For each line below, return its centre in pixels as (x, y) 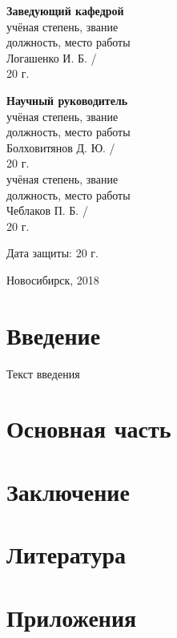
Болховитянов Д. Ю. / (61, 147)
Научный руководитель (67, 100)
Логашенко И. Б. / (52, 57)
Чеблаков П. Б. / (47, 210)
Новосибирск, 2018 (53, 279)
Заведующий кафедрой (65, 10)
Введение (54, 335)
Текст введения (43, 373)
